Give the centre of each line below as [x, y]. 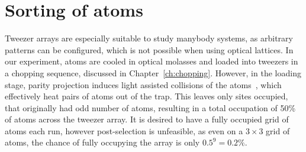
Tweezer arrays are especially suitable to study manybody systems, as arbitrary [149, 38]
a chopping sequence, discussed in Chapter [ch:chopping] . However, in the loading [153, 72]
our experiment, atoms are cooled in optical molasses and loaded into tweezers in [152, 61]
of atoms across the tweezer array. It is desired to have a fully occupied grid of [147, 119]
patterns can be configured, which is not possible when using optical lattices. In [149, 49]
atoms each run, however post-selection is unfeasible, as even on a [124, 130]
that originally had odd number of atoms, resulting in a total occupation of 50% [150, 107]
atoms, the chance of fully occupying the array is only [102, 142]
